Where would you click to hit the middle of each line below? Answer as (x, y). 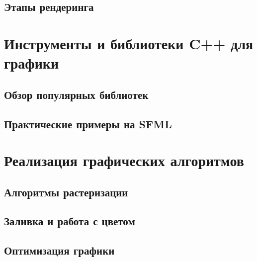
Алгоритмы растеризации (66, 192)
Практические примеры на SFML (88, 124)
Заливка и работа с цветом (70, 221)
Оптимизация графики (59, 250)
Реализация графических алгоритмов (124, 160)
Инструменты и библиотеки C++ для (129, 43)
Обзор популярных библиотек (76, 94)
